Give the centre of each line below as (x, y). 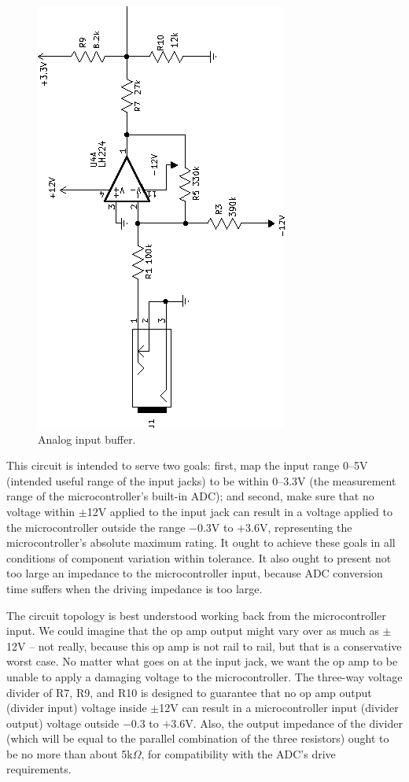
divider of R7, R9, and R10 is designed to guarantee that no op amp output (189, 692)
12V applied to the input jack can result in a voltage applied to (240, 511)
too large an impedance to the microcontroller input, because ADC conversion (195, 573)
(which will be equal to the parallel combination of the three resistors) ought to (198, 738)
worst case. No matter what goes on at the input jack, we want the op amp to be (202, 661)
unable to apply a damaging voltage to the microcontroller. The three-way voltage (204, 676)
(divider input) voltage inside (77, 708)
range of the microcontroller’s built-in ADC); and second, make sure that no (190, 496)
